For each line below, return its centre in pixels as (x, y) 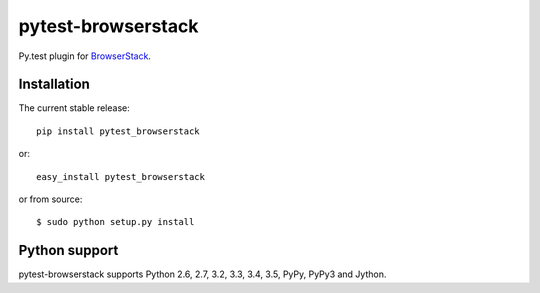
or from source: (50, 199)
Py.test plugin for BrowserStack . (85, 56)
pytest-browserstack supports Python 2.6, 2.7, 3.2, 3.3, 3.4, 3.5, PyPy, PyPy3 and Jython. (202, 274)
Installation (54, 84)
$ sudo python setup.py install (115, 222)
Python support (68, 250)
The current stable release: (74, 108)
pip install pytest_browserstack (118, 131)
